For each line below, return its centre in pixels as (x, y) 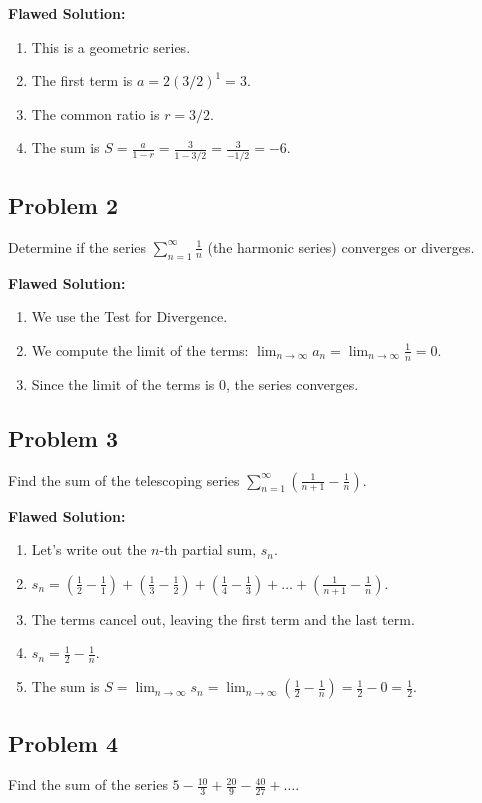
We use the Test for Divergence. (129, 316)
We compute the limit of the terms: (140, 349)
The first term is (82, 80)
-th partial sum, (208, 549)
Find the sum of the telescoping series (124, 479)
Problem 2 (63, 205)
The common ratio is (95, 113)
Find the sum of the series (88, 784)
